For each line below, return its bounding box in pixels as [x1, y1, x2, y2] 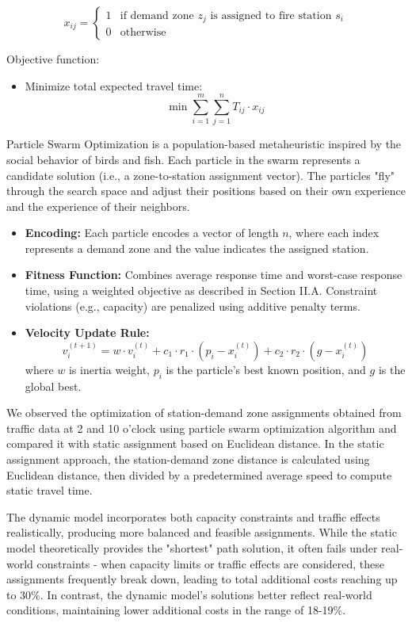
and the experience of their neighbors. [6, 197, 190, 214]
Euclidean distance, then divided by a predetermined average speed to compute [6, 466, 392, 483]
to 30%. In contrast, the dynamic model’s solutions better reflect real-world [6, 586, 372, 602]
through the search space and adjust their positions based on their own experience [6, 182, 406, 199]
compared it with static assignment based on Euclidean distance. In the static [6, 435, 384, 452]
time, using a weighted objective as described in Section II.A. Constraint [25, 282, 378, 299]
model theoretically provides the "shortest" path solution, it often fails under [6, 539, 378, 556]
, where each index [288, 224, 380, 241]
